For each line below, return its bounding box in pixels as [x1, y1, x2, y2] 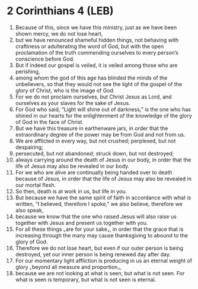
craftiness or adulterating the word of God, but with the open [15, 43, 164, 50]
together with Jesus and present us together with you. [15, 219, 148, 226]
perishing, [15, 68, 40, 75]
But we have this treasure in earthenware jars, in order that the [15, 125, 168, 132]
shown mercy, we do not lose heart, [15, 30, 103, 37]
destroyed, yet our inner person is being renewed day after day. [15, 250, 171, 258]
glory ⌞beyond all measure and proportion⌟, [15, 263, 122, 271]
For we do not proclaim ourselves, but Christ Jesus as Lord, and [15, 93, 172, 100]
